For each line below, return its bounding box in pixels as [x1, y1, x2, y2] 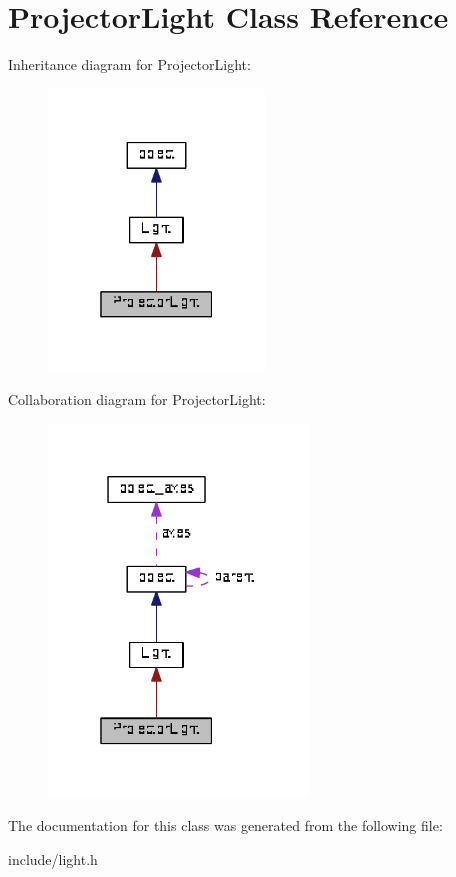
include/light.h [8, 849, 98, 870]
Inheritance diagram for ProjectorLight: [8, 54, 251, 75]
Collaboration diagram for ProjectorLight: [8, 388, 266, 409]
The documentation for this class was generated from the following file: [8, 815, 443, 836]
